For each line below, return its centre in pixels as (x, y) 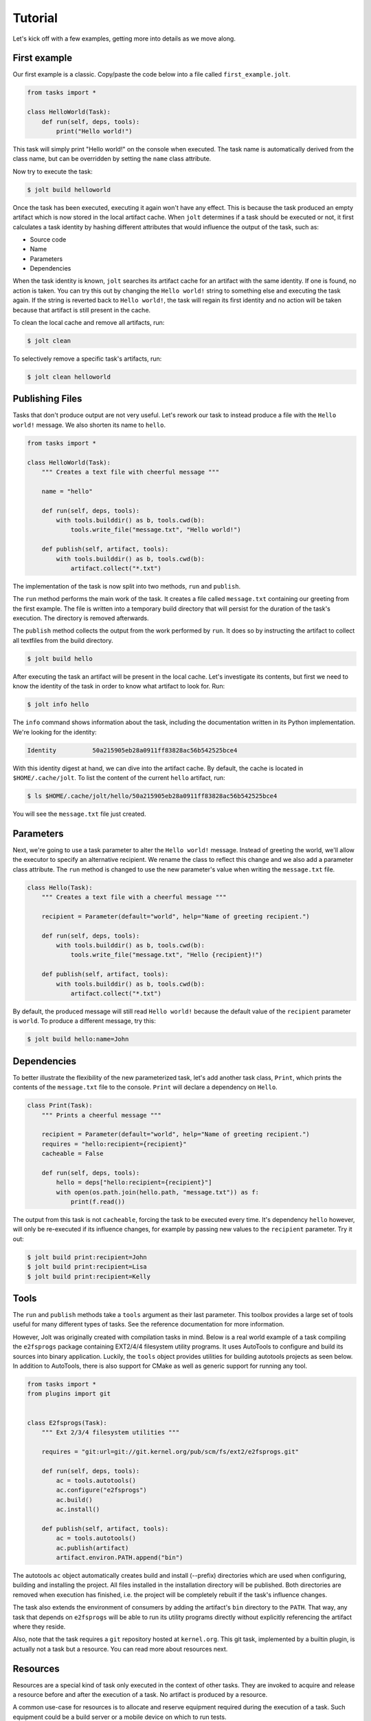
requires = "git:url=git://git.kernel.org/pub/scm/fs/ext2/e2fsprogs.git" (170, 1451)
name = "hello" (67, 491)
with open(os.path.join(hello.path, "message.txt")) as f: (158, 1192)
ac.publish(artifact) (92, 1548)
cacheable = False (72, 1154)
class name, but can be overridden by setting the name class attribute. (112, 159)
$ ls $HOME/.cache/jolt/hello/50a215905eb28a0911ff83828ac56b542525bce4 (152, 796)
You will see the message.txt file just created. (79, 814)
